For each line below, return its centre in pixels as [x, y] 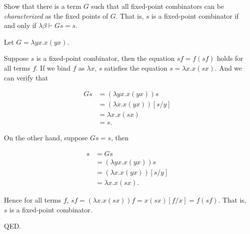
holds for [230, 58]
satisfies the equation [136, 67]
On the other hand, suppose [46, 138]
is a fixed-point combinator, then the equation [106, 58]
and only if [20, 25]
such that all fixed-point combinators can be [157, 6]
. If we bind [53, 67]
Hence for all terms [33, 200]
